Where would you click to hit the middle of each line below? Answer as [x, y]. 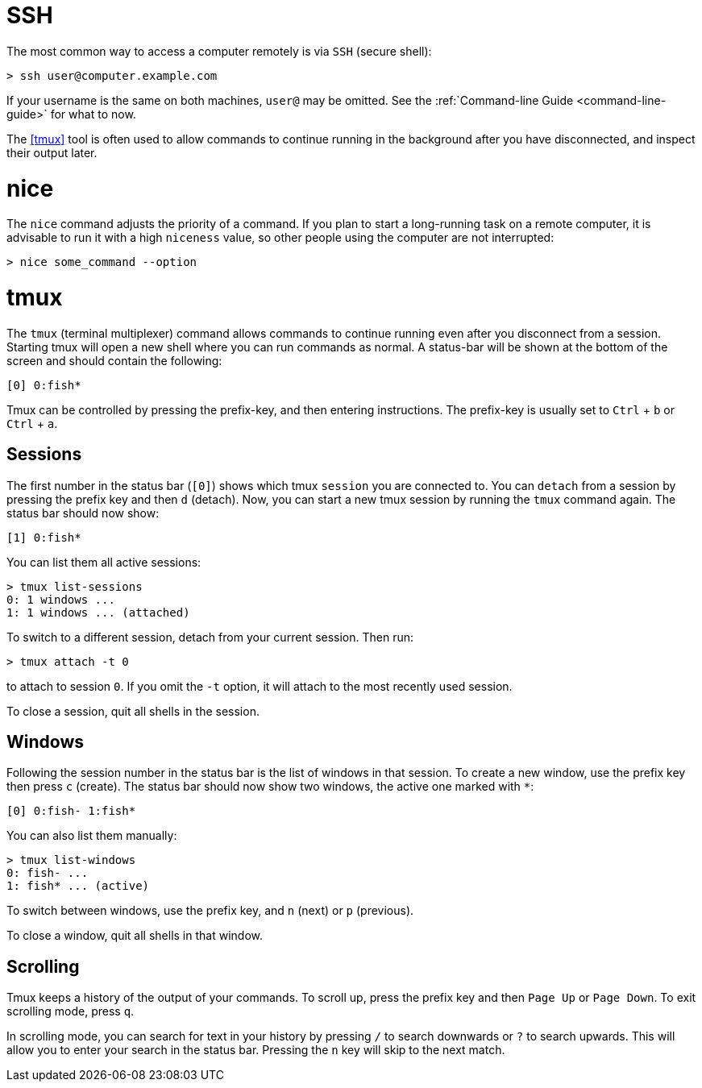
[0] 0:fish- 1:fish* [71, 811]
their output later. [52, 152]
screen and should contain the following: [114, 360]
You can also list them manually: [92, 836]
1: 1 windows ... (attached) [98, 612]
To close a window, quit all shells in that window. [135, 936]
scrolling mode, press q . [71, 1011]
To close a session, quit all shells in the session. [133, 711]
